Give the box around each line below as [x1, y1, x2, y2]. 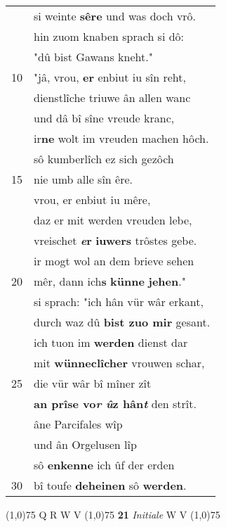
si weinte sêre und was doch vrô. [34, 8, 197, 24]
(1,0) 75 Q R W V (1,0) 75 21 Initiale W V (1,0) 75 [6, 507, 220, 521]
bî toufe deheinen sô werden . [34, 477, 187, 493]
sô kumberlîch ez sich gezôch [34, 151, 174, 167]
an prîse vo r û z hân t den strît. [34, 395, 197, 412]
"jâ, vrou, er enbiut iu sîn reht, [34, 69, 186, 85]
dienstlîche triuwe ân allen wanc [34, 89, 191, 106]
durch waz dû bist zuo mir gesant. [34, 314, 211, 330]
